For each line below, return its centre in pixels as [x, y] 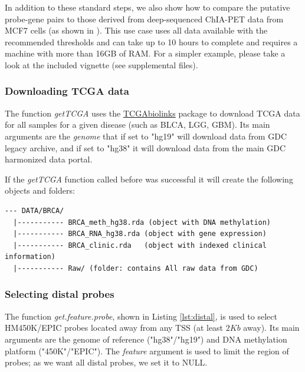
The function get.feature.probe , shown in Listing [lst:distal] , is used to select [141, 316]
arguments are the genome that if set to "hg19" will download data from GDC [146, 136]
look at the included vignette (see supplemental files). [101, 64]
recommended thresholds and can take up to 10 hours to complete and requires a [151, 41]
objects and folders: [40, 190]
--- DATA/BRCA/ [35, 210]
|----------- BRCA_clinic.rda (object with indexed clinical [140, 245]
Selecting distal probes [60, 294]
